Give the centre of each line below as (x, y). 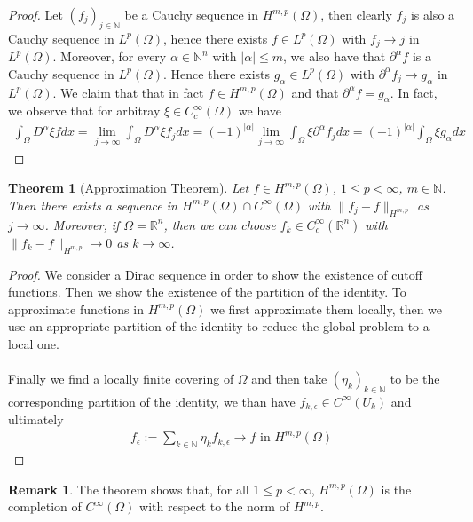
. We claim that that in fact (128, 92)
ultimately (36, 419)
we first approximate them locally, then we (326, 308)
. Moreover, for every (110, 56)
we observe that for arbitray (84, 111)
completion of (45, 506)
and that (315, 92)
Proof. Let (35, 14)
